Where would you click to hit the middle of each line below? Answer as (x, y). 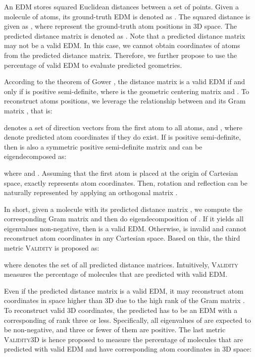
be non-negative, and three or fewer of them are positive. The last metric (115, 330)
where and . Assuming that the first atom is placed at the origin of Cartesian (121, 173)
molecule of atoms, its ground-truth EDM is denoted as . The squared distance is (127, 16)
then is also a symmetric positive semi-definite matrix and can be (103, 146)
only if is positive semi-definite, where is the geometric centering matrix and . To (127, 91)
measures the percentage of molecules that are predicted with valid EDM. (116, 274)
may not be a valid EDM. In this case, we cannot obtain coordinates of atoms (122, 45)
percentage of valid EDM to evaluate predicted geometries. (93, 65)
